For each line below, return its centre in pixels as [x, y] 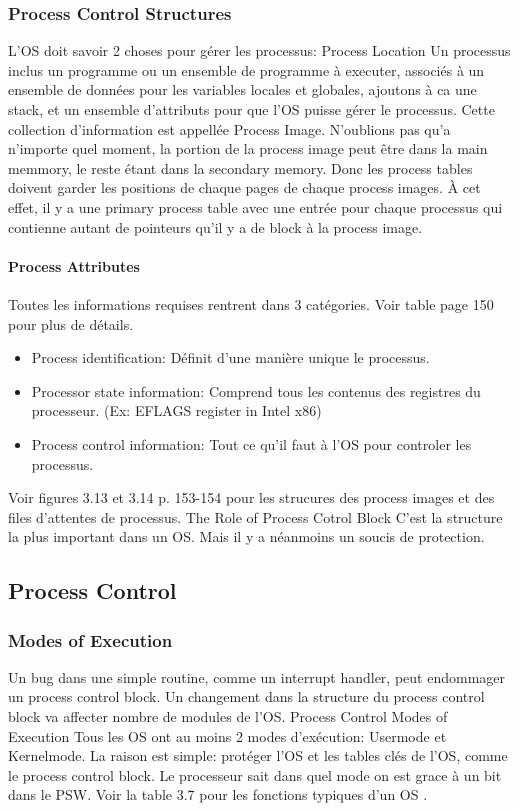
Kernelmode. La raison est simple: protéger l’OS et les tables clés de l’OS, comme [258, 755]
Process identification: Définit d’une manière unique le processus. [230, 357]
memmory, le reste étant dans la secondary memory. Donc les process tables [240, 167]
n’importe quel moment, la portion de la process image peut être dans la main [248, 148]
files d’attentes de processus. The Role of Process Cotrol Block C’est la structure [255, 516]
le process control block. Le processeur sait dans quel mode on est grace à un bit [255, 774]
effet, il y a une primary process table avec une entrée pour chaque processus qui [255, 206]
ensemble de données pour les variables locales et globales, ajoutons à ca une [242, 89]
